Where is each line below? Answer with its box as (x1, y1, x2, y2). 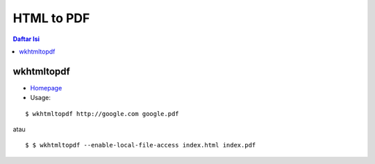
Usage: (30, 94, 51, 102)
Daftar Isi (12, 35, 40, 43)
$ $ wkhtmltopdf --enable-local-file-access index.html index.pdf (25, 141, 256, 149)
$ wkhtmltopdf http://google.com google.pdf (25, 110, 180, 117)
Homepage (30, 83, 62, 92)
